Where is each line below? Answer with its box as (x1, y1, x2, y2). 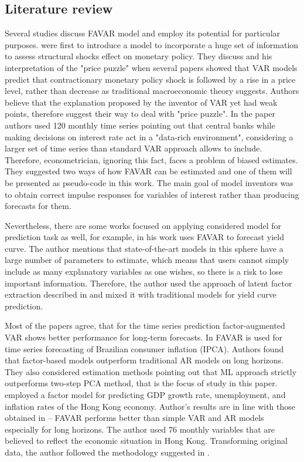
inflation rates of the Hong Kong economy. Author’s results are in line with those (5, 400, 295, 412)
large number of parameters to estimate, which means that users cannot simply (5, 254, 289, 266)
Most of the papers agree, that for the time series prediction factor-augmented (5, 319, 285, 332)
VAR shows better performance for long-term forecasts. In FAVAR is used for (5, 331, 283, 343)
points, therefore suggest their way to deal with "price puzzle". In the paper (5, 107, 275, 120)
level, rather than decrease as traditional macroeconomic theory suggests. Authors (5, 85, 299, 97)
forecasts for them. (5, 200, 71, 212)
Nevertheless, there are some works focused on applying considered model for (5, 219, 281, 231)
